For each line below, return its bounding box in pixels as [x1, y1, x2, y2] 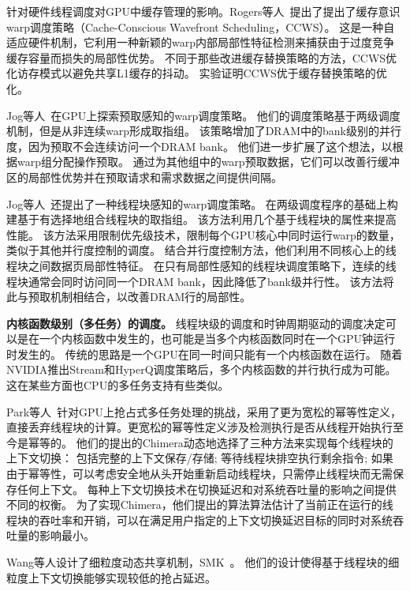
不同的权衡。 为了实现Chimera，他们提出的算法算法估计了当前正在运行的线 [6, 496, 393, 513]
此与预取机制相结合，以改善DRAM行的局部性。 [6, 288, 252, 305]
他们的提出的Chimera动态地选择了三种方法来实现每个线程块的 [76, 434, 393, 450]
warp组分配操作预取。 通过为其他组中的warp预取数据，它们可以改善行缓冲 [17, 153, 400, 170]
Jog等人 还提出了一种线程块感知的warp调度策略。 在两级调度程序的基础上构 [6, 195, 398, 212]
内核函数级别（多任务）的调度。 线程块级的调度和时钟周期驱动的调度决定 [6, 314, 386, 331]
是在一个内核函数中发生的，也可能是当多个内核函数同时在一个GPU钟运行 [17, 330, 396, 347]
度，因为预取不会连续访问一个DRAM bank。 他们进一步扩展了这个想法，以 [6, 137, 393, 154]
